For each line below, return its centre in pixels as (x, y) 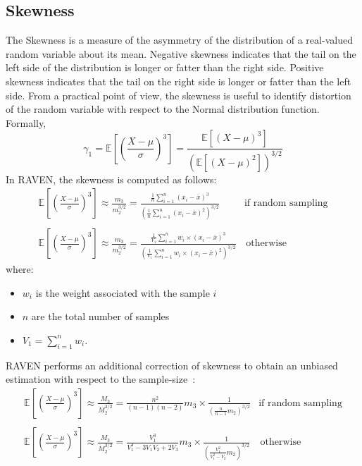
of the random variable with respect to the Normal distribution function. (163, 109)
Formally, (26, 122)
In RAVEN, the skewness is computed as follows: (111, 179)
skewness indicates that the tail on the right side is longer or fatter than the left (179, 81)
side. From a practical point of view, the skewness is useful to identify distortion (179, 95)
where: (20, 269)
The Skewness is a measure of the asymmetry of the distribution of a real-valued (179, 40)
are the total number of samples (100, 316)
